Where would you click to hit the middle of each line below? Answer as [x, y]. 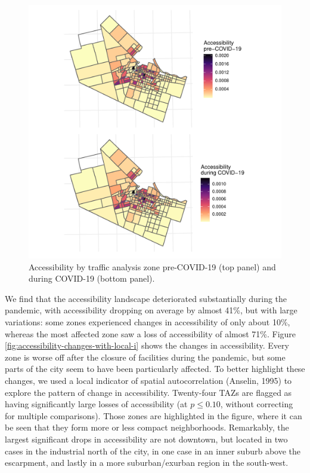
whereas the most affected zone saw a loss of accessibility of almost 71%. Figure [151, 333]
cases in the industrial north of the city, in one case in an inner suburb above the [153, 451]
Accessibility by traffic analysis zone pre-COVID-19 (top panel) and [152, 266]
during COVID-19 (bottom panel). [92, 278]
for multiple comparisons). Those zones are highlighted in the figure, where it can [154, 415]
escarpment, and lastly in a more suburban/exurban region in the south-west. [147, 463]
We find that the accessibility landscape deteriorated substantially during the [146, 298]
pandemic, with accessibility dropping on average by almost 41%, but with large [151, 310]
